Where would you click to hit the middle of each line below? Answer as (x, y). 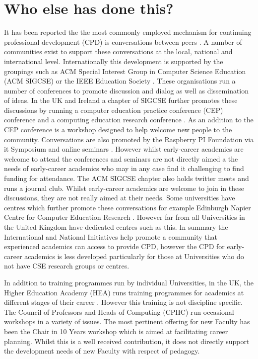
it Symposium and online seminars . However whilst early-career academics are (124, 149)
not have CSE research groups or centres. (67, 266)
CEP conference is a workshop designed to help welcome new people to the (118, 130)
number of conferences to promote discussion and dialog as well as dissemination (127, 90)
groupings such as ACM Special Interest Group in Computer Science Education (125, 71)
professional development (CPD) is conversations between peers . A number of (123, 42)
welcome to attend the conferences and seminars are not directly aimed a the (121, 158)
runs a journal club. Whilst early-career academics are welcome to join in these (124, 188)
